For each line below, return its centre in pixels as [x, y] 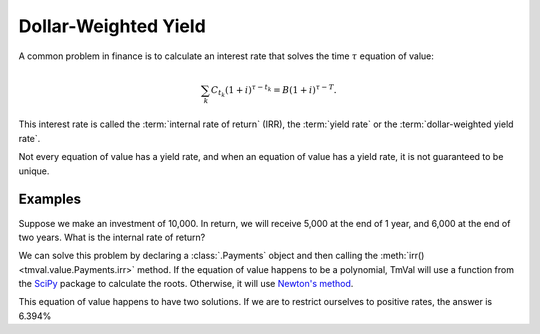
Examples [50, 199]
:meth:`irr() [402, 256]
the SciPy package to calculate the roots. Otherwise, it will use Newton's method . [186, 284]
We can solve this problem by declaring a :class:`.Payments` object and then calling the [198, 256]
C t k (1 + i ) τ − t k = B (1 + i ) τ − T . [273, 91]
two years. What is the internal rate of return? [112, 237]
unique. [34, 171]
